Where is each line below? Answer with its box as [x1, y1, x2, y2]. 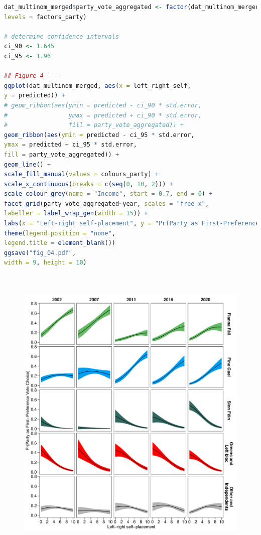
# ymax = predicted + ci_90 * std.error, [4, 111, 202, 119]
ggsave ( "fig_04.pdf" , [4, 249, 76, 256]
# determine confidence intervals [4, 33, 119, 40]
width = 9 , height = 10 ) [4, 259, 87, 266]
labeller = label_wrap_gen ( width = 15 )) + [4, 210, 148, 217]
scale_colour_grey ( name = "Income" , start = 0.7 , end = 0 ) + [4, 190, 213, 198]
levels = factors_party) [4, 13, 87, 21]
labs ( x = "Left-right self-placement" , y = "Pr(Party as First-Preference [4, 220, 259, 227]
